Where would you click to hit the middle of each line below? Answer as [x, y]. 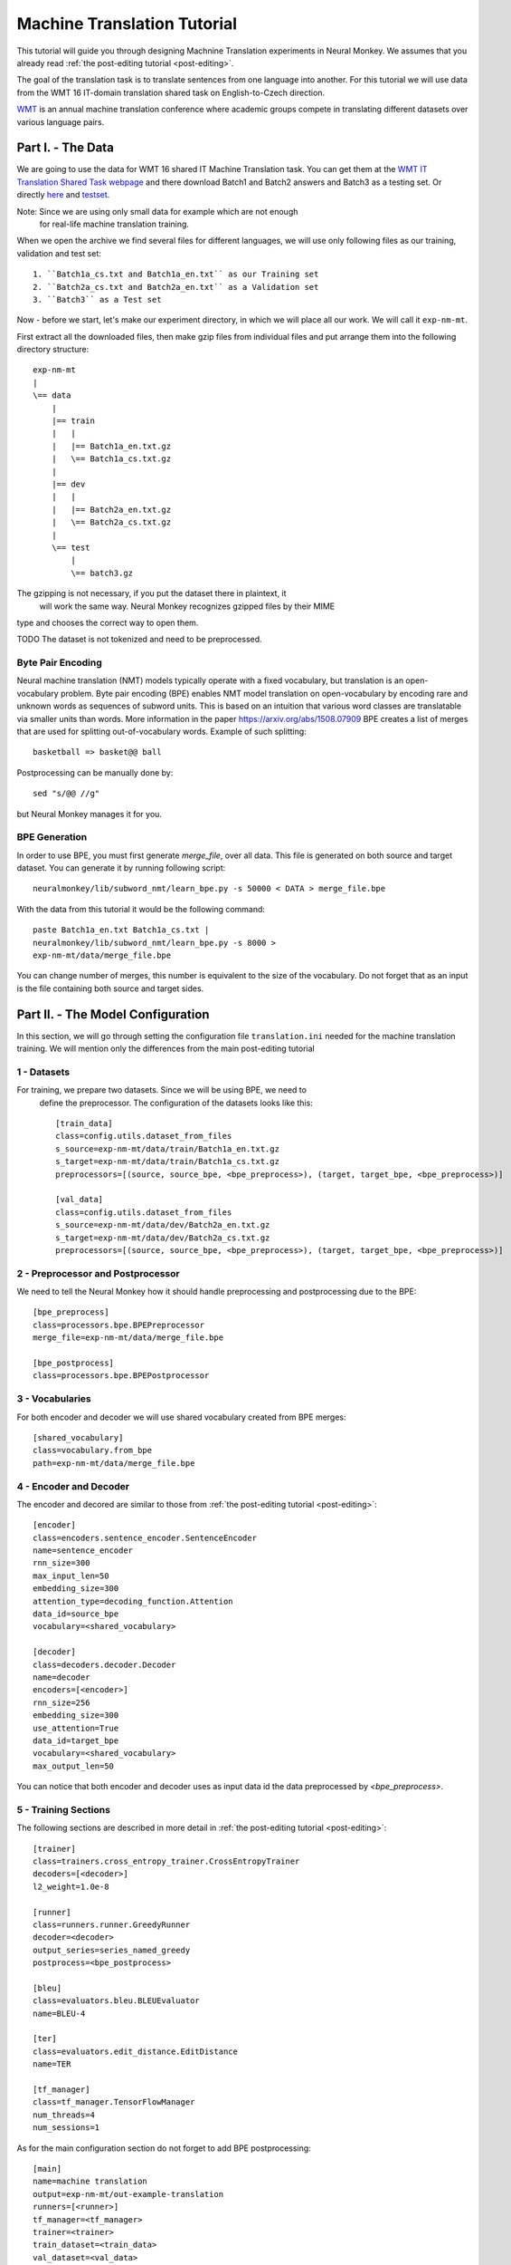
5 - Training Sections [63, 1809]
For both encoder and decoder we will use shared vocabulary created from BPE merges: [182, 1417]
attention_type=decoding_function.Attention [133, 1601]
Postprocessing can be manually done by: [95, 772]
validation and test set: [59, 253]
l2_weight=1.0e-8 [71, 1886]
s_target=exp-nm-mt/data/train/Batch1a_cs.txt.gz [168, 1161]
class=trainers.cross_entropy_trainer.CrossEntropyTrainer [166, 1861]
